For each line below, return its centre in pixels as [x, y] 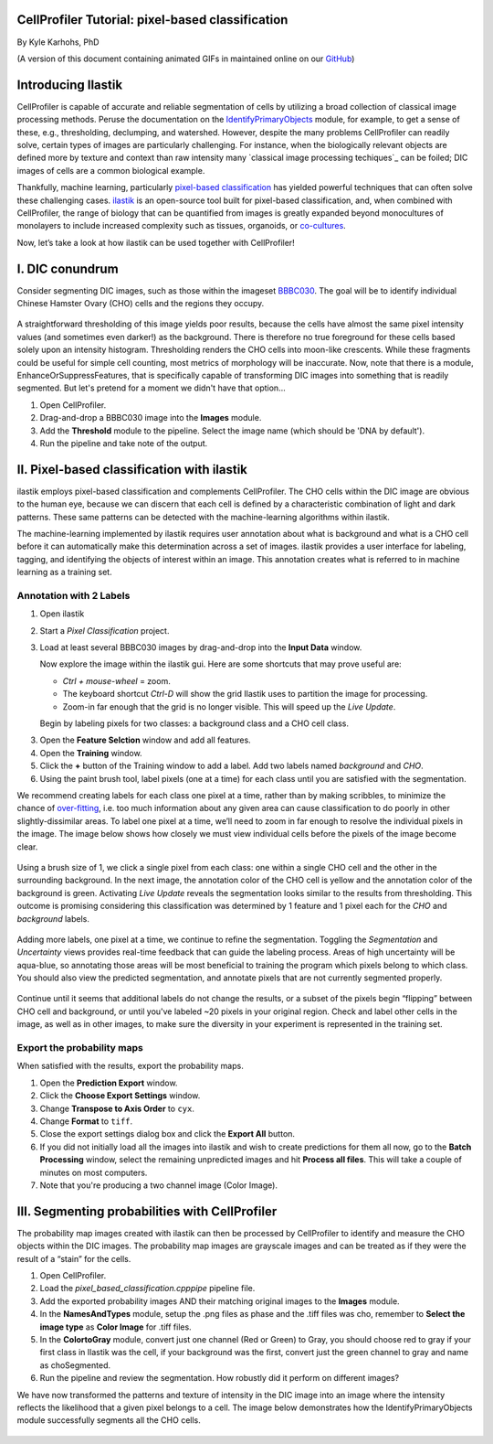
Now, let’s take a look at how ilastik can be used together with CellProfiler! [156, 242]
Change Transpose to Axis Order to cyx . [117, 1108]
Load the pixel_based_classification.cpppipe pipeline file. [147, 1289]
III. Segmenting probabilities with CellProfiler [147, 1211]
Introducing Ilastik [70, 85]
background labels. [53, 918]
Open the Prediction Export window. [109, 1083]
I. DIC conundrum [68, 268]
